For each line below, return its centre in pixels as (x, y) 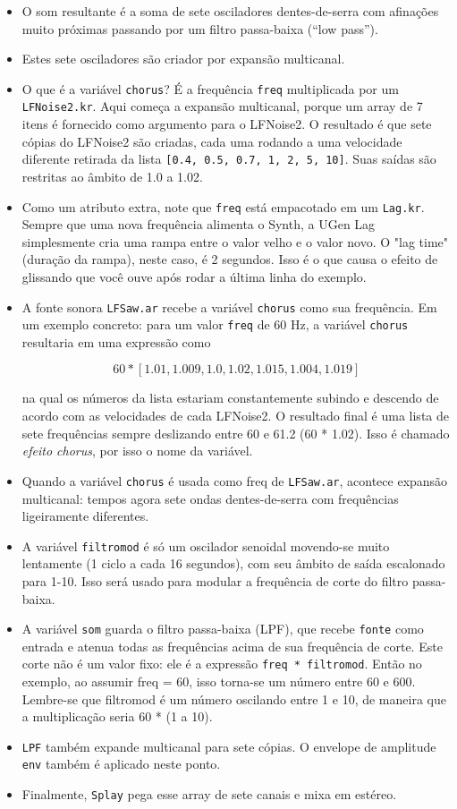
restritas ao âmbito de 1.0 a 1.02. (112, 176)
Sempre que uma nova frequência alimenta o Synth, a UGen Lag (199, 224)
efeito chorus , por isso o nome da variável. (137, 451)
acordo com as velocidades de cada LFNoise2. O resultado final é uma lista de (235, 416)
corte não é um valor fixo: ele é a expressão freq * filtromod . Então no (222, 664)
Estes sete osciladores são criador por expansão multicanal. (183, 59)
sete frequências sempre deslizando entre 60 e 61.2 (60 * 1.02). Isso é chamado (236, 433)
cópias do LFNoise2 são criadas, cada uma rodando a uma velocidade (212, 141)
